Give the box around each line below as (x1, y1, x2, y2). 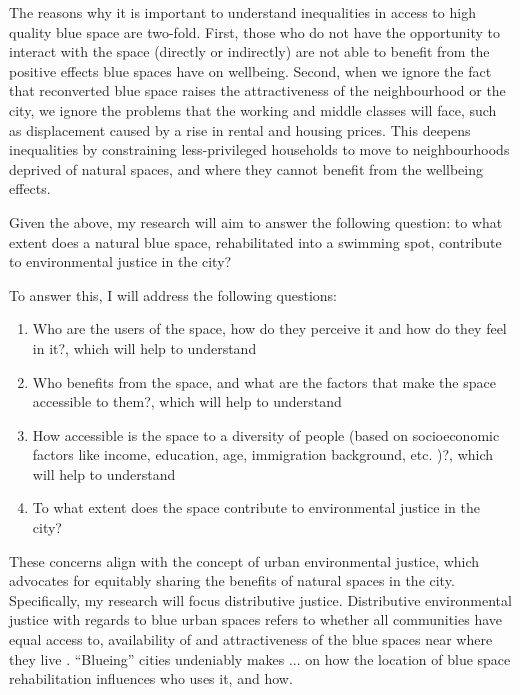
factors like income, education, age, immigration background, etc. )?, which (32, 444, 494, 465)
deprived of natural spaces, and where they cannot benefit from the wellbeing (9, 158, 483, 179)
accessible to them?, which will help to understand (32, 391, 342, 412)
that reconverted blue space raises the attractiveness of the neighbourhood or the (9, 80, 506, 101)
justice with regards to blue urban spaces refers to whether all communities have (9, 609, 502, 630)
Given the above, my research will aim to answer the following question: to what (9, 211, 503, 232)
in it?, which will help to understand (32, 337, 257, 358)
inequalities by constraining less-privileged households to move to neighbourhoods (9, 139, 510, 160)
